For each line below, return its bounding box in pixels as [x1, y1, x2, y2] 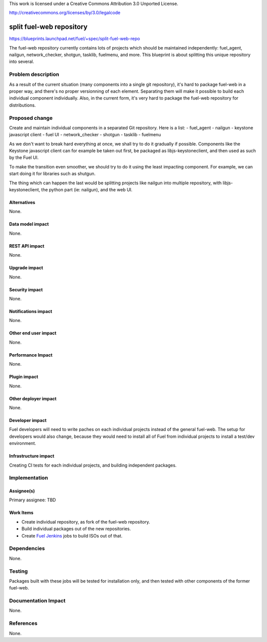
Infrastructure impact [9, 453, 54, 459]
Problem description [9, 71, 59, 78]
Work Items [9, 510, 34, 516]
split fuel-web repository [9, 23, 88, 31]
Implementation [9, 475, 48, 481]
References [9, 620, 38, 627]
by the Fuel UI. [9, 155, 39, 160]
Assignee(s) [9, 488, 35, 494]
